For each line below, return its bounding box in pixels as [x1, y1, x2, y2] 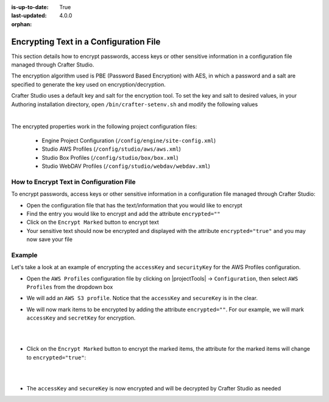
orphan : [11, 20, 32, 27]
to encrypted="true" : [26, 354, 87, 361]
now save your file [26, 235, 73, 243]
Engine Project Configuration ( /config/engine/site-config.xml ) [41, 137, 216, 144]
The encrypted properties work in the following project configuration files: [11, 123, 197, 131]
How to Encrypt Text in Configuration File [11, 178, 136, 186]
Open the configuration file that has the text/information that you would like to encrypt [26, 201, 243, 209]
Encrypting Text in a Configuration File [11, 37, 161, 47]
